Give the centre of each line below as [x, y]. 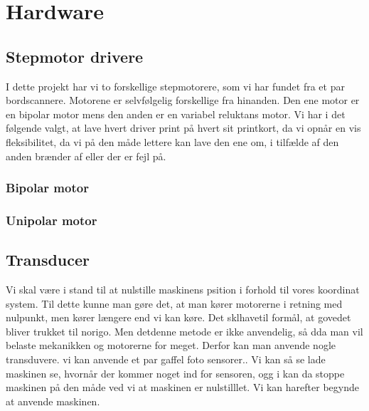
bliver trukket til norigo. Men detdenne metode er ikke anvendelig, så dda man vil [184, 331]
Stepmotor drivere [75, 56]
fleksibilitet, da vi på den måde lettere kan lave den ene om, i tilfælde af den [172, 141]
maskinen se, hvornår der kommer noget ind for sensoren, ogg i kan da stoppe [175, 373]
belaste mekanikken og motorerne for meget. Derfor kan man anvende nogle [171, 345]
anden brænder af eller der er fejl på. [86, 156]
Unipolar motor [52, 220]
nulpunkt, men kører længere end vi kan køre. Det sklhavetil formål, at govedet [178, 317]
